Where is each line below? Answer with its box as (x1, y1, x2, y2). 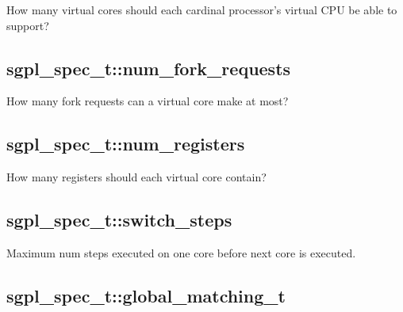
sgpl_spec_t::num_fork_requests (6, 55, 291, 80)
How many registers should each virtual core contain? (6, 169, 267, 185)
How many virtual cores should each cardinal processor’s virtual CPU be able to (6, 2, 397, 17)
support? (6, 17, 49, 33)
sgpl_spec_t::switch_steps (6, 207, 232, 232)
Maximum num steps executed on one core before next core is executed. (6, 244, 356, 261)
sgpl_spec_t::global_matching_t (6, 283, 286, 307)
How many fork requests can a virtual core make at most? (6, 93, 289, 109)
